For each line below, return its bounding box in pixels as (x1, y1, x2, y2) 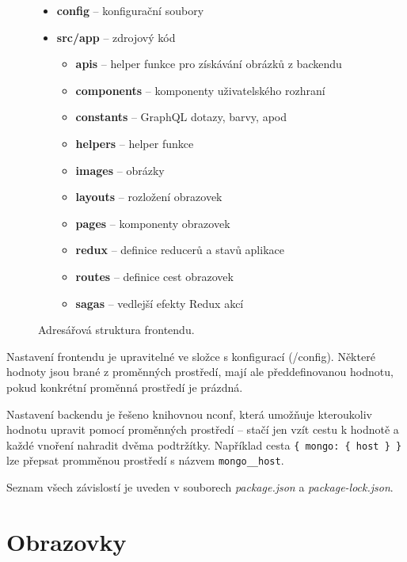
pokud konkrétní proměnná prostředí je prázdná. (6, 378, 243, 395)
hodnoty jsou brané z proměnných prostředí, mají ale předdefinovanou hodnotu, (6, 363, 394, 380)
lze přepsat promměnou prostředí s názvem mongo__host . (6, 452, 284, 469)
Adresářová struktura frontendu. (38, 321, 195, 338)
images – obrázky (75, 161, 165, 178)
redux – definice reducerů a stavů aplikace (75, 241, 284, 258)
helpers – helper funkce (75, 135, 194, 151)
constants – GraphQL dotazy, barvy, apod (75, 108, 287, 125)
